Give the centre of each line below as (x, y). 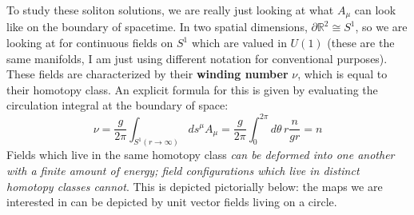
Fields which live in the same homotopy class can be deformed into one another (201, 155)
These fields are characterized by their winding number (147, 74)
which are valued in (239, 43)
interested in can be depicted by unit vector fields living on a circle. (172, 202)
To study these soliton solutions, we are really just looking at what (170, 10)
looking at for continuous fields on (90, 43)
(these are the (361, 43)
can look (375, 10)
